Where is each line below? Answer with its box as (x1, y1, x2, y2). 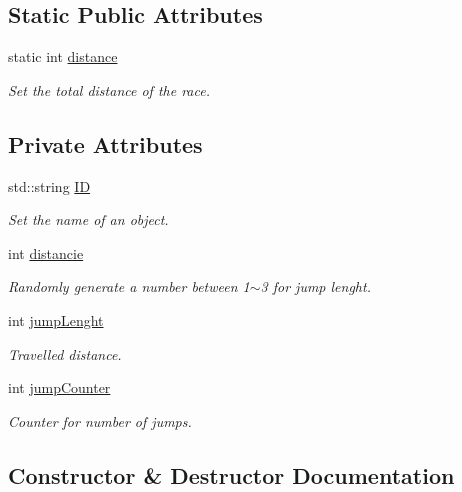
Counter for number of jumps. (8, 410, 192, 431)
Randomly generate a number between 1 (8, 276, 250, 297)
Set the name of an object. (8, 209, 169, 230)
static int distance (8, 46, 118, 67)
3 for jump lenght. (260, 276, 371, 297)
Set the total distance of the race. (8, 79, 210, 100)
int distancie (8, 242, 84, 263)
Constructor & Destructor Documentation (8, 459, 455, 490)
